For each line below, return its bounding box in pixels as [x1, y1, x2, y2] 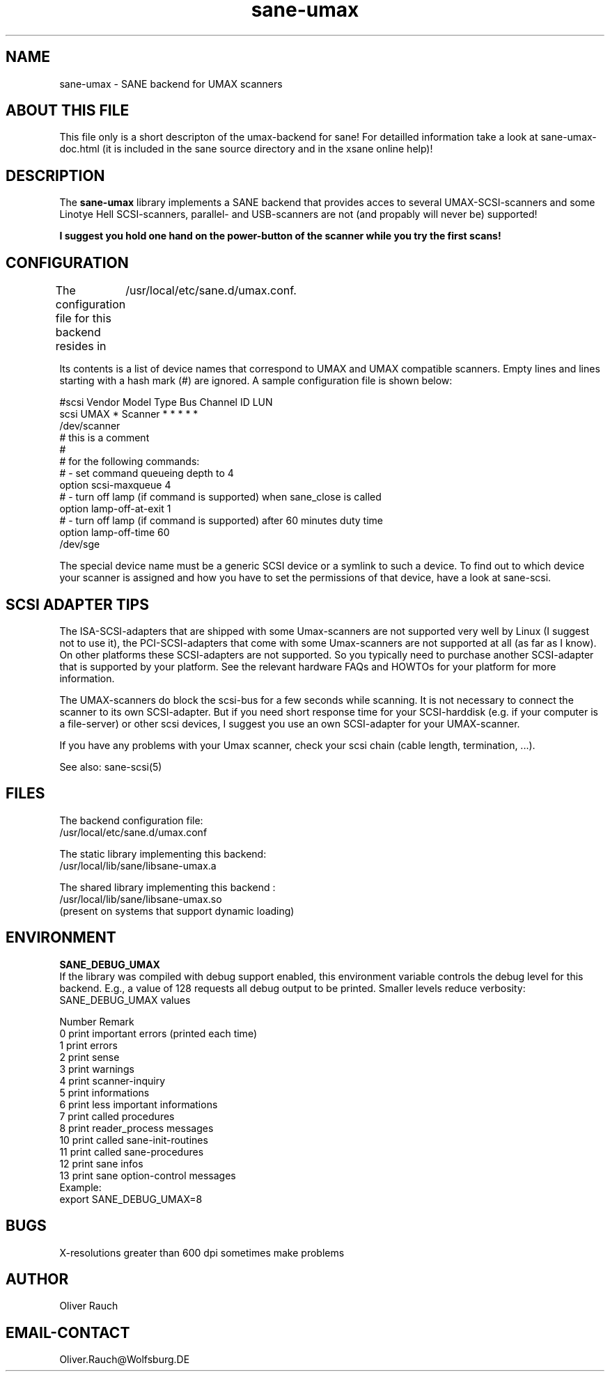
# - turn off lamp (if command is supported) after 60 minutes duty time [59, 514, 383, 527]
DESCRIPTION [6, 166, 105, 184]
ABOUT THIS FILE [6, 102, 130, 120]
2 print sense [59, 1051, 120, 1063]
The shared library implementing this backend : [59, 881, 276, 893]
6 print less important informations [59, 1098, 218, 1110]
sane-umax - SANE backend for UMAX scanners [59, 77, 283, 90]
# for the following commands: [59, 455, 200, 468]
